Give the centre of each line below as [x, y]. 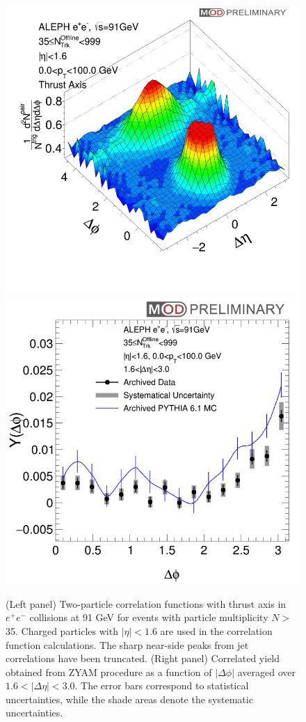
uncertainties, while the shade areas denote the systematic [129, 699]
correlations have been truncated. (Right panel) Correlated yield [143, 658]
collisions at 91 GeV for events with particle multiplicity [149, 617]
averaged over [266, 672]
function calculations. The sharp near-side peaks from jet [127, 644]
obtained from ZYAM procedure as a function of [109, 672]
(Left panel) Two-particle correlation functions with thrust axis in [146, 603]
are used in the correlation [216, 630]
